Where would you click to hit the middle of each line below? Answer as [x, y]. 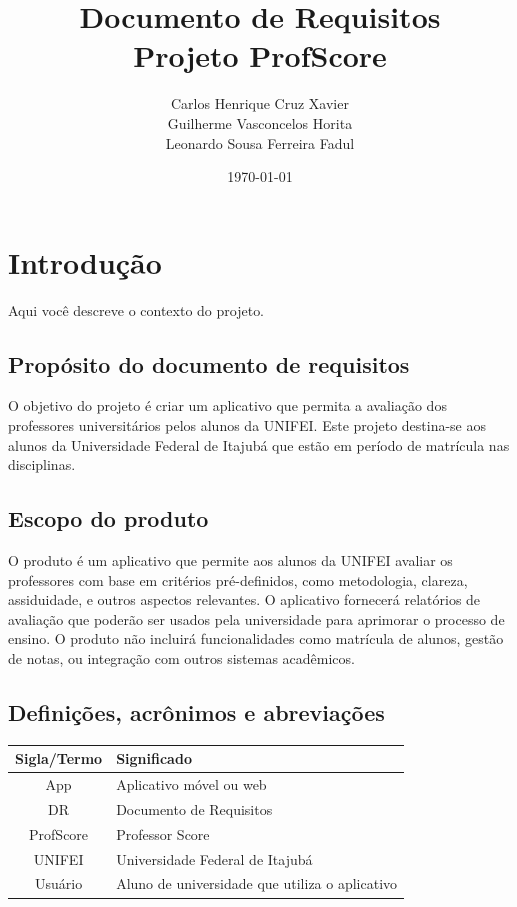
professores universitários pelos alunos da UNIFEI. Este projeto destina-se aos [247, 425]
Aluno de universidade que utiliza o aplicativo [257, 883]
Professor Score [163, 833]
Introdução [85, 261]
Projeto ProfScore [260, 55]
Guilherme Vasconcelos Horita [260, 122]
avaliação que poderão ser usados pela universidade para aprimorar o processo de [256, 618]
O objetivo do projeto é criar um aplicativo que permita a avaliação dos [227, 405]
